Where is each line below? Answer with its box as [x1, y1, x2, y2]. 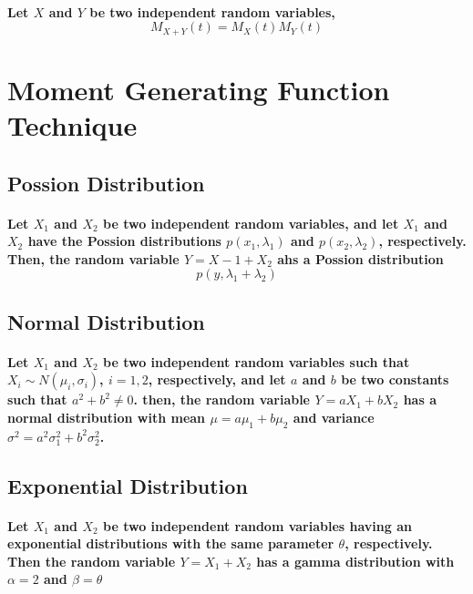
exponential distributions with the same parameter [7, 534, 334, 553]
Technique [7, 107, 138, 144]
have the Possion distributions [27, 231, 221, 251]
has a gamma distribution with [256, 551, 455, 570]
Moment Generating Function [7, 70, 390, 108]
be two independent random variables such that [103, 352, 410, 371]
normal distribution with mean [7, 407, 206, 426]
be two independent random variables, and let [103, 213, 399, 232]
